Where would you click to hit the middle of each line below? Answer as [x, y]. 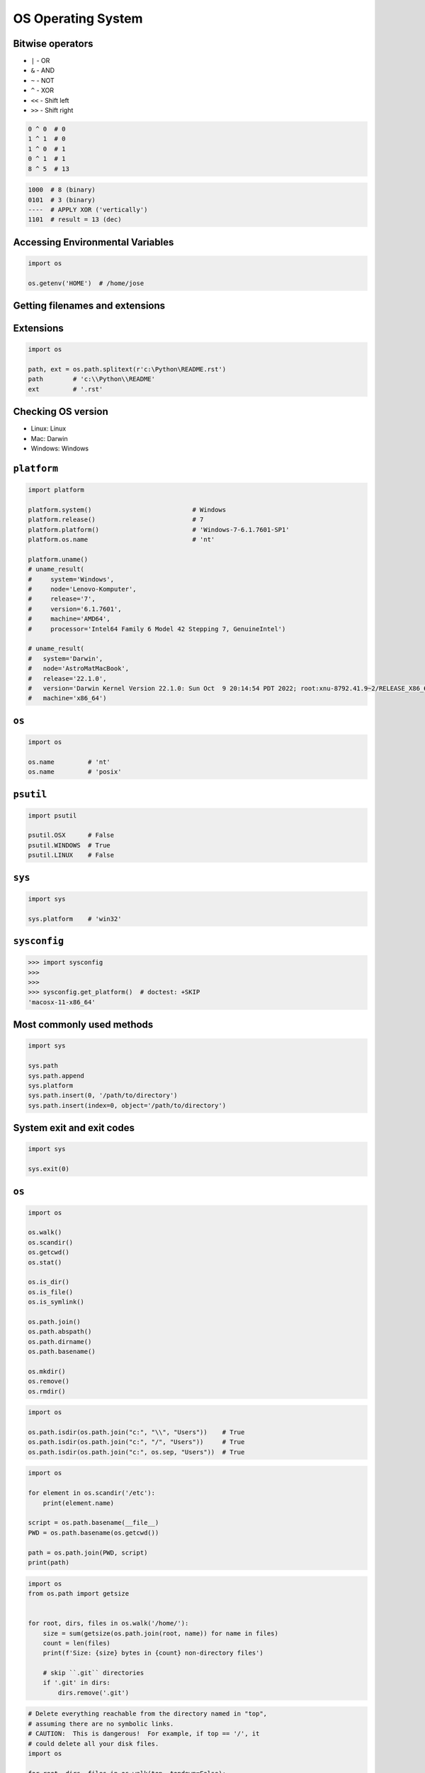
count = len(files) [77, 1643]
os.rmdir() [47, 1391]
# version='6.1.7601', [75, 609]
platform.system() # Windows [127, 510]
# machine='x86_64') [67, 698]
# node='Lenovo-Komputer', [83, 589]
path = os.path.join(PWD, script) [88, 1552]
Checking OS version [61, 412]
